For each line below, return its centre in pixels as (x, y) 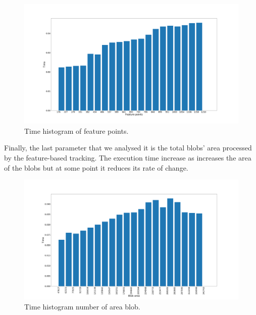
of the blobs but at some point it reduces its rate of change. (96, 167)
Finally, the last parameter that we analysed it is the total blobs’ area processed (128, 148)
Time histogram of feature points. (76, 130)
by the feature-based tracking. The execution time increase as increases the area (128, 158)
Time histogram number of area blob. (82, 307)
